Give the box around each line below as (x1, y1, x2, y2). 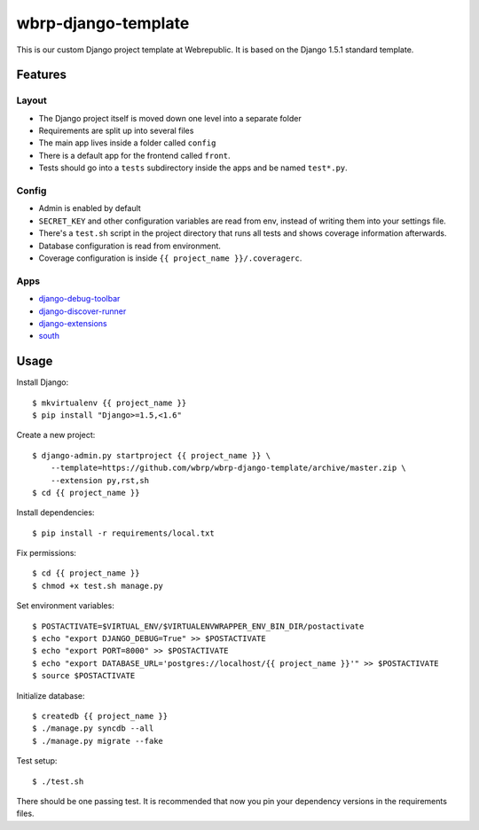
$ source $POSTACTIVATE (32, 670, 136, 681)
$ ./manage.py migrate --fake (32, 736, 164, 746)
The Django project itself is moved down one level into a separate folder (38, 113, 302, 123)
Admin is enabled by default (38, 203, 141, 214)
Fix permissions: (16, 548, 77, 559)
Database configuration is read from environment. (38, 240, 222, 251)
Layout (16, 94, 48, 106)
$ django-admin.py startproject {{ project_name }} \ (32, 450, 271, 460)
